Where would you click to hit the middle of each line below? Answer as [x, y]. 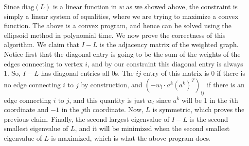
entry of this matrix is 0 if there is [194, 73]
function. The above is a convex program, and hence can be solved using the [118, 25]
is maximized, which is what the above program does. [131, 138]
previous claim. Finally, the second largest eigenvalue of [87, 119]
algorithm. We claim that [42, 44]
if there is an [226, 84]
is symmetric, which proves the [198, 109]
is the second [209, 119]
